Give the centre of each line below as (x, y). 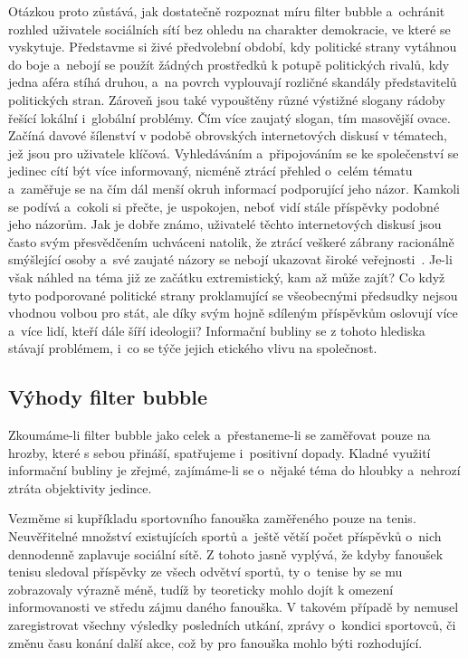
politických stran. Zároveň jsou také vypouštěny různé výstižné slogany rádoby (227, 99)
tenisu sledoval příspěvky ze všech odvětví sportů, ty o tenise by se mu (205, 572)
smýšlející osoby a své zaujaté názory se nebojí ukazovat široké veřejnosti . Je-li (230, 259)
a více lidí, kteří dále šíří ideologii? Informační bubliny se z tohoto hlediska (217, 330)
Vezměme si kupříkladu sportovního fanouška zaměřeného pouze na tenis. (212, 518)
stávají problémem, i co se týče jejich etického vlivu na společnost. (193, 348)
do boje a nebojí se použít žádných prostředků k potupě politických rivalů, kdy (229, 64)
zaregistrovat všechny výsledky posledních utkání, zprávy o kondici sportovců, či (232, 625)
